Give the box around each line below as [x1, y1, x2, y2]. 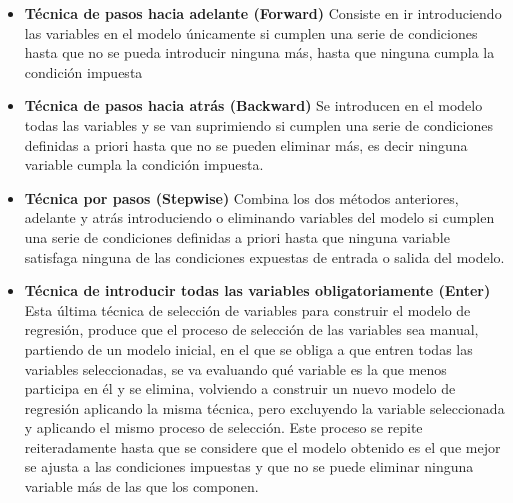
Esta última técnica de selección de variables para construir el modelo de [24, 299, 471, 320]
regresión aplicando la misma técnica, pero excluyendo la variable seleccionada [24, 397, 505, 418]
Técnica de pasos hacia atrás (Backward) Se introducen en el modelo [24, 95, 483, 116]
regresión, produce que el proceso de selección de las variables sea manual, [24, 319, 479, 340]
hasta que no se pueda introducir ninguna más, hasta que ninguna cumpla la [24, 42, 495, 63]
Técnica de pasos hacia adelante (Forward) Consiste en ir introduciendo [24, 3, 502, 23]
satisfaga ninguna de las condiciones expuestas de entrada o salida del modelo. [24, 246, 505, 267]
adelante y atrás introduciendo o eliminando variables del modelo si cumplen [24, 207, 495, 228]
